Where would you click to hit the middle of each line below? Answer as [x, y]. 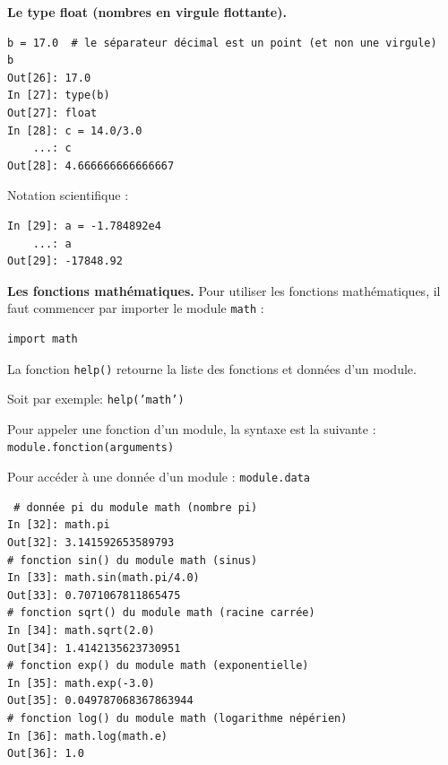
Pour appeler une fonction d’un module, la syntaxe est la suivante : [192, 428]
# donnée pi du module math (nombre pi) [136, 507]
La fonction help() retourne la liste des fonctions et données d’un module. [212, 368]
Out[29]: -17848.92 [65, 261]
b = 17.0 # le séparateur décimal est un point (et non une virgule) [222, 43]
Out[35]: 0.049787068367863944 [100, 701]
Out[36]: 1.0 [46, 754]
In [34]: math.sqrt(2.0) [81, 630]
